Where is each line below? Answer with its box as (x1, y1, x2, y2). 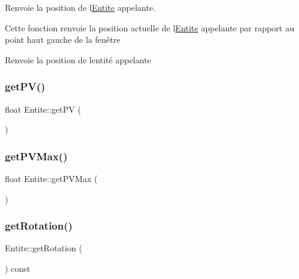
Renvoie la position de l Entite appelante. (5, 1, 156, 13)
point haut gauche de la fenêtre (5, 33, 121, 46)
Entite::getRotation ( (5, 242, 83, 254)
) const (5, 262, 31, 274)
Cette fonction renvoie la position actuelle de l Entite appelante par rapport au (5, 21, 294, 34)
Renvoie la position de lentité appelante (5, 53, 151, 66)
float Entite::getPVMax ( (5, 172, 98, 184)
